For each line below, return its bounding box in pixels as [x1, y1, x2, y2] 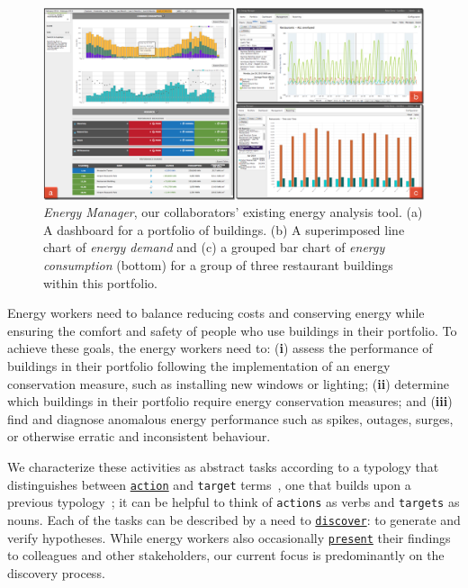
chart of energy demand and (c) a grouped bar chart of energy [43, 238, 385, 257]
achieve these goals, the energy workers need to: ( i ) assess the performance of [7, 339, 433, 357]
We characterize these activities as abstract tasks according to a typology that [7, 457, 439, 475]
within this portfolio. [43, 273, 157, 292]
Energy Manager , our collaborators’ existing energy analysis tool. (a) [43, 203, 423, 222]
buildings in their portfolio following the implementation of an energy [7, 357, 391, 375]
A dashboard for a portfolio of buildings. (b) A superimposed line [43, 220, 405, 239]
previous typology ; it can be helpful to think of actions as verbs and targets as [7, 493, 460, 511]
